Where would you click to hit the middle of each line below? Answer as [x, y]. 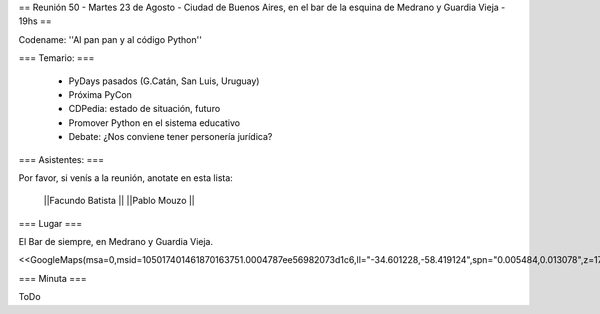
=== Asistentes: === [61, 159]
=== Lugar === [50, 223]
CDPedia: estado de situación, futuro [144, 109]
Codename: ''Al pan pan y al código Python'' [110, 39]
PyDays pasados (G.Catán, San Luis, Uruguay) [164, 81]
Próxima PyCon [100, 94]
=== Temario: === [56, 58]
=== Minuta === [52, 278]
